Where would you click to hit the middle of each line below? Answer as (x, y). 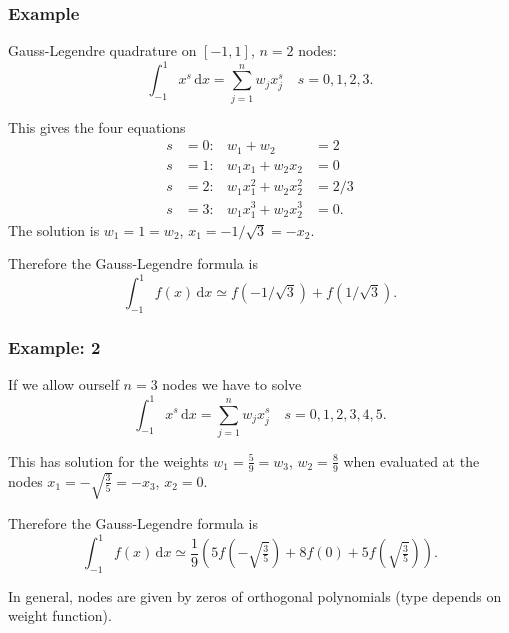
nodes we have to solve (232, 384)
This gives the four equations (97, 126)
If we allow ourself (63, 384)
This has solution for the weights (108, 460)
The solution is (54, 229)
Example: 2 (54, 347)
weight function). (60, 615)
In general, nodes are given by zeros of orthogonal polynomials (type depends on (255, 595)
